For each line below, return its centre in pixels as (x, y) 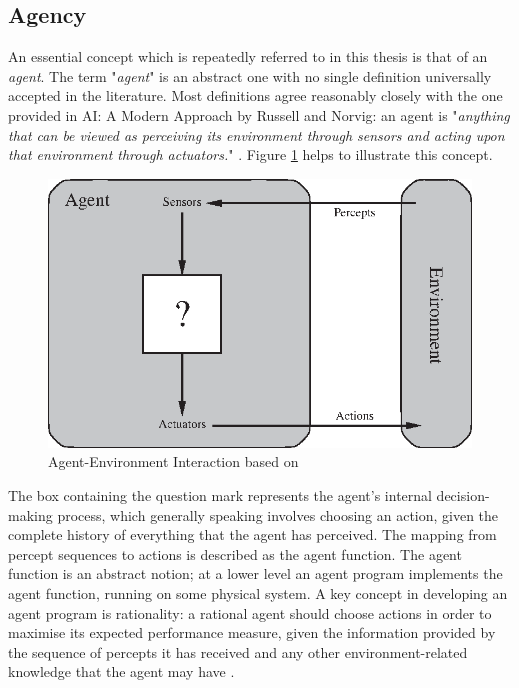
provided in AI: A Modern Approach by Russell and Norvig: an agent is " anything (259, 114)
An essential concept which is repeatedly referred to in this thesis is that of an (248, 56)
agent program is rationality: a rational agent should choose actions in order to (250, 612)
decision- (463, 495)
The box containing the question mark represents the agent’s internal (220, 495)
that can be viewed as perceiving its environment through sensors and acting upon (256, 134)
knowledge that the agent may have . (121, 671)
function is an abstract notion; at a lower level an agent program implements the (255, 573)
